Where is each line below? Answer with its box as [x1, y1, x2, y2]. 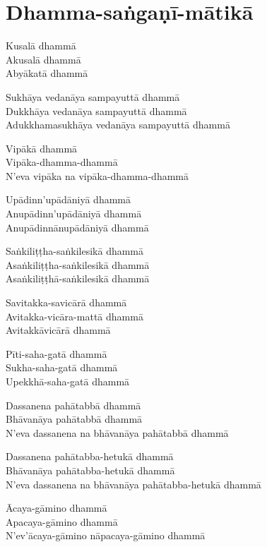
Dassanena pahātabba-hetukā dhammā [6, 449, 174, 464]
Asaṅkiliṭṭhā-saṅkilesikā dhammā [6, 271, 150, 286]
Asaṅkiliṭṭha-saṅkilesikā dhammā [6, 257, 150, 272]
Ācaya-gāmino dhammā [6, 500, 107, 515]
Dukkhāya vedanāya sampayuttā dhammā [6, 103, 187, 118]
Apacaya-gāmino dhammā [6, 514, 118, 529]
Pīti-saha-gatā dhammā [6, 346, 107, 361]
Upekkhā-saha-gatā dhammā [6, 374, 130, 388]
